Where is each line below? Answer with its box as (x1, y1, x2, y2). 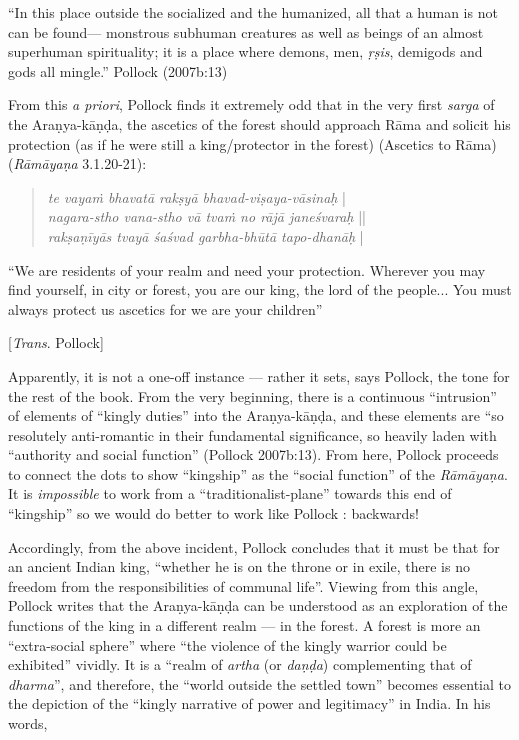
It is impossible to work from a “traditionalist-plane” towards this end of (8, 483, 452, 504)
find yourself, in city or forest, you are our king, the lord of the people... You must (8, 279, 512, 300)
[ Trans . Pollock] (8, 332, 104, 353)
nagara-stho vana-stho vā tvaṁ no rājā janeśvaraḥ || (47, 206, 366, 227)
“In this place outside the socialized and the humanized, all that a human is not (8, 2, 498, 22)
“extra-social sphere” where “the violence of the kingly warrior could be (8, 634, 447, 655)
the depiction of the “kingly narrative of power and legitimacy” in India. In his (8, 693, 491, 714)
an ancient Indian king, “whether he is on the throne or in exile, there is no (8, 556, 470, 577)
